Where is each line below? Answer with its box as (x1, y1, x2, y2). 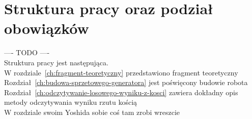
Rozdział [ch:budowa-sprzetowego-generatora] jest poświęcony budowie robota (4, 77, 248, 88)
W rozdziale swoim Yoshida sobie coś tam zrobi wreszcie (4, 106, 180, 117)
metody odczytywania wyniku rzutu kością (4, 97, 137, 107)
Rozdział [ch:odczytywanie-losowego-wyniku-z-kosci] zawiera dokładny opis (4, 87, 238, 97)
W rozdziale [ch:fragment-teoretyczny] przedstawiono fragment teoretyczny (4, 67, 238, 77)
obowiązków (4, 18, 89, 38)
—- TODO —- (4, 47, 50, 58)
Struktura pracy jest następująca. (4, 57, 108, 67)
